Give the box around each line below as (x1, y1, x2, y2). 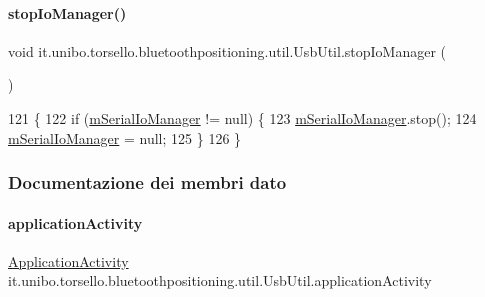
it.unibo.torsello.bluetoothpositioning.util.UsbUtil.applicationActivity (8, 270, 432, 291)
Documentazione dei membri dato (8, 170, 287, 195)
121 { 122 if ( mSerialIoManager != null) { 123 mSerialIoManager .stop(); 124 (8, 107, 477, 128)
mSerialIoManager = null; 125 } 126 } (8, 127, 242, 148)
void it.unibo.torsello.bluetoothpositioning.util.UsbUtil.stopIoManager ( (8, 40, 447, 61)
